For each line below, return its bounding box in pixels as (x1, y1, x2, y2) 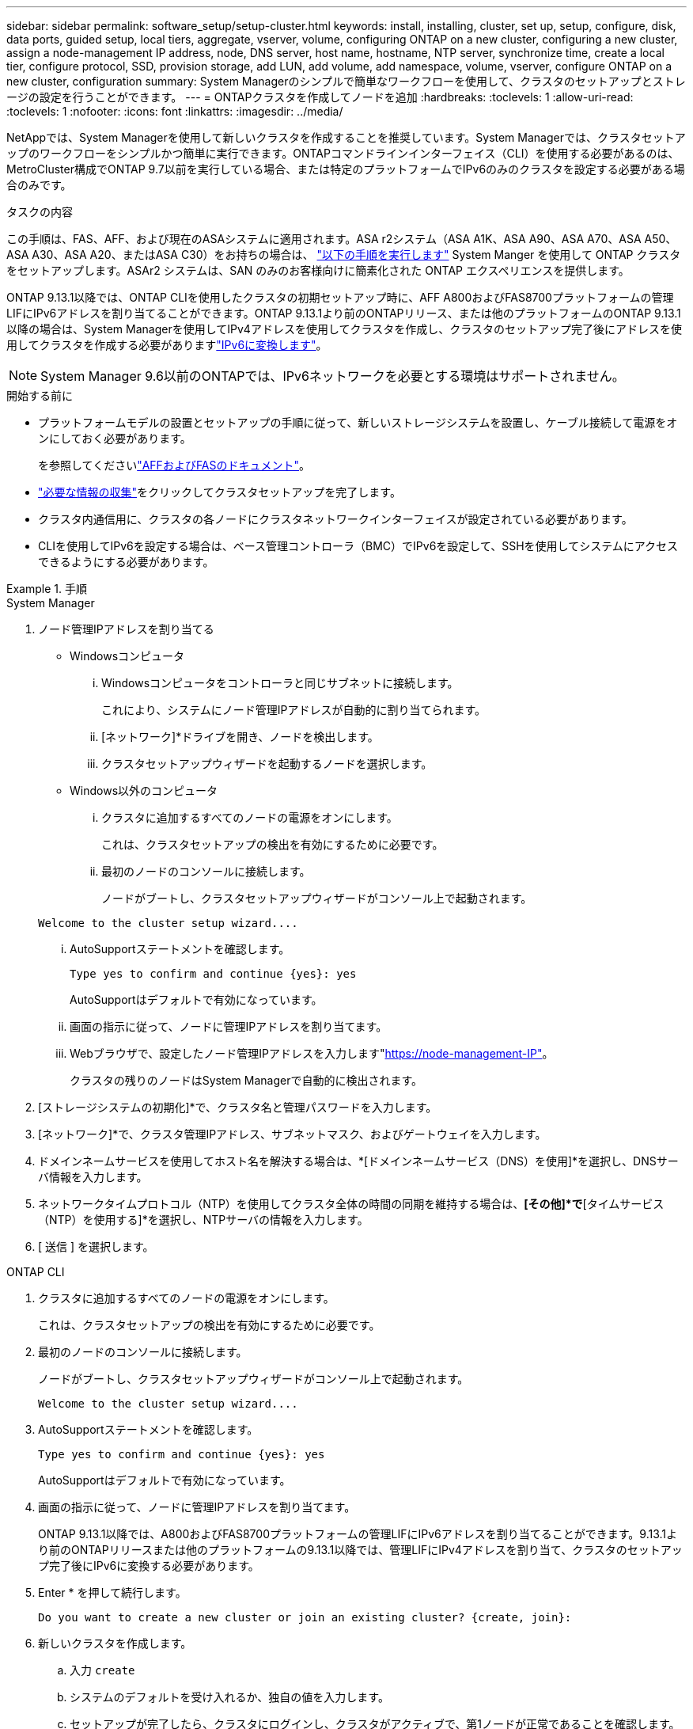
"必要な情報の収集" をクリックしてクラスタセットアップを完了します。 (38, 485, 401, 499)
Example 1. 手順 (6, 582, 87, 595)
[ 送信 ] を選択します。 (38, 1240, 154, 1253)
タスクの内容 (6, 205, 73, 218)
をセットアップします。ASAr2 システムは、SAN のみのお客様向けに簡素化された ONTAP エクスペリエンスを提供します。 (6, 264, 630, 277)
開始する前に (6, 389, 73, 402)
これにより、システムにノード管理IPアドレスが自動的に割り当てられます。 (101, 703, 487, 716)
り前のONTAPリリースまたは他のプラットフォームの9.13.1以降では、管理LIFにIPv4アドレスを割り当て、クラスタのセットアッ (38, 1543, 683, 1556)
